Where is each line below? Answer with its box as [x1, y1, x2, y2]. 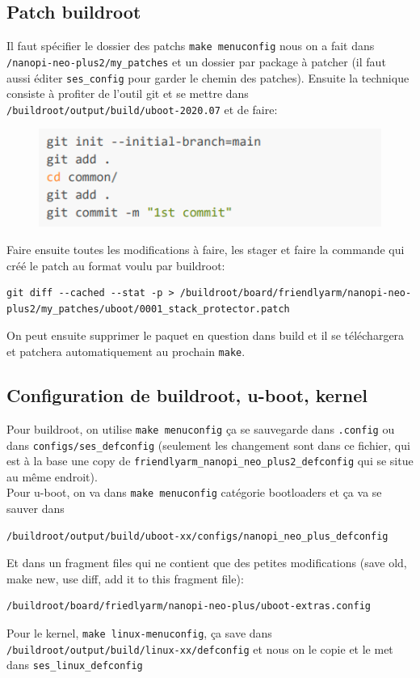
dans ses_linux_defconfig [6, 656, 143, 673]
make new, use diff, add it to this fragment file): [6, 570, 244, 587]
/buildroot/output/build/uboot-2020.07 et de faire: [6, 100, 278, 117]
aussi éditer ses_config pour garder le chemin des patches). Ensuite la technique [6, 69, 409, 86]
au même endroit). [6, 468, 98, 485]
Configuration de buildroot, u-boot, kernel [6, 383, 368, 408]
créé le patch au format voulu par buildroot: [6, 256, 225, 273]
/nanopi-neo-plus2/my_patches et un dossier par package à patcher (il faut [6, 53, 386, 70]
